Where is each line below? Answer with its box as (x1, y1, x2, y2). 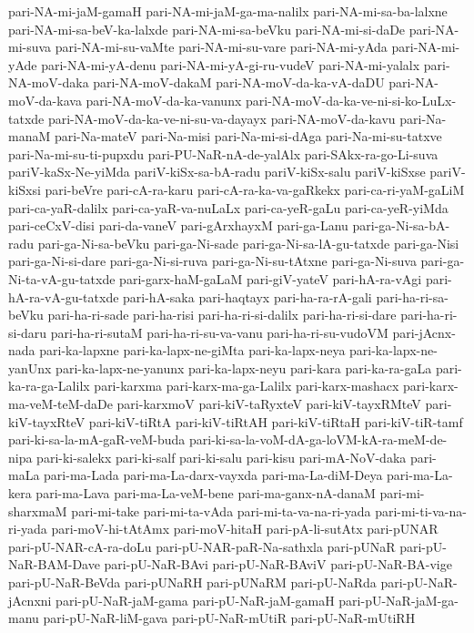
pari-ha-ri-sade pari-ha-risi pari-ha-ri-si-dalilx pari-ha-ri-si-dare (47, 305, 397, 324)
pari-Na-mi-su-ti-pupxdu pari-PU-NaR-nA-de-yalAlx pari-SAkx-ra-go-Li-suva (8, 144, 439, 163)
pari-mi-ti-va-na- (375, 501, 467, 520)
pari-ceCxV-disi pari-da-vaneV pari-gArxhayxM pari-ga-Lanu (8, 216, 348, 235)
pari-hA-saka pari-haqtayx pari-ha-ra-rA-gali (123, 287, 372, 306)
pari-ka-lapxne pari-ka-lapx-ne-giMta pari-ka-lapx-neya (39, 341, 346, 360)
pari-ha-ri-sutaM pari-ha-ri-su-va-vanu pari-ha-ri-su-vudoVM (50, 322, 388, 342)
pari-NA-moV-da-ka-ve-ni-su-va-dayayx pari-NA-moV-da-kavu (47, 108, 396, 128)
